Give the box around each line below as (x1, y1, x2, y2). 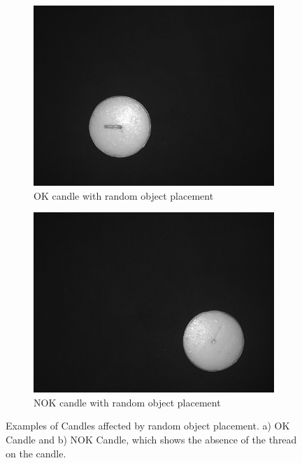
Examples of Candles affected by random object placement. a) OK (6, 418, 290, 433)
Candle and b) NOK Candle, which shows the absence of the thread (6, 432, 297, 446)
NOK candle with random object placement (34, 395, 221, 409)
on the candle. (6, 446, 66, 460)
